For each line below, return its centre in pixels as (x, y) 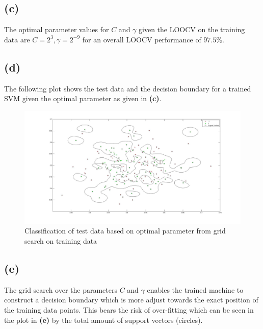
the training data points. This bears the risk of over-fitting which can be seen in (129, 310)
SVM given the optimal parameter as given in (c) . (83, 98)
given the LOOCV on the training (192, 29)
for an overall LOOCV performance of (142, 39)
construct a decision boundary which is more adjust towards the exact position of (131, 300)
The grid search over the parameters (61, 289)
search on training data (61, 241)
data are (17, 39)
